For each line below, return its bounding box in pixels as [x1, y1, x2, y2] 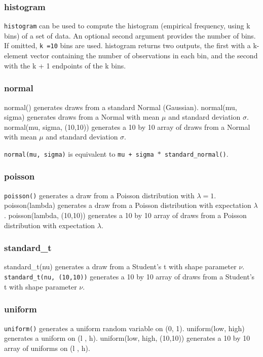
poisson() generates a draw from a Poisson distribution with [4, 190, 195, 200]
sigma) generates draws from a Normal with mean [4, 112, 160, 122]
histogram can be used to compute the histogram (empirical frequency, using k [4, 20, 250, 31]
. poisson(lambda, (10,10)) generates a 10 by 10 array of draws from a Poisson [4, 210, 247, 221]
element [4, 50, 28, 61]
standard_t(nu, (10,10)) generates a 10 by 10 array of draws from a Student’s [4, 271, 255, 282]
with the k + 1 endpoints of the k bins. [4, 60, 126, 70]
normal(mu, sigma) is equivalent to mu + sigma [4, 148, 154, 159]
